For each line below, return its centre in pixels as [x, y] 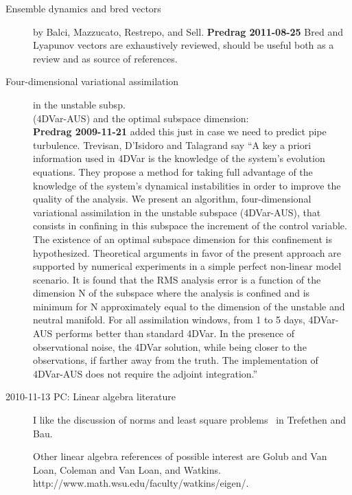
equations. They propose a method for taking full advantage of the [173, 171]
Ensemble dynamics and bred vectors [83, 8]
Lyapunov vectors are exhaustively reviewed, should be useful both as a [184, 45]
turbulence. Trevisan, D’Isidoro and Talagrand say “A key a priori [172, 145]
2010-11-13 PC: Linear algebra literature [91, 396]
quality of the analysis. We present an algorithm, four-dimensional [172, 199]
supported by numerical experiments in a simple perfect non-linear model [187, 266]
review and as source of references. [105, 58]
